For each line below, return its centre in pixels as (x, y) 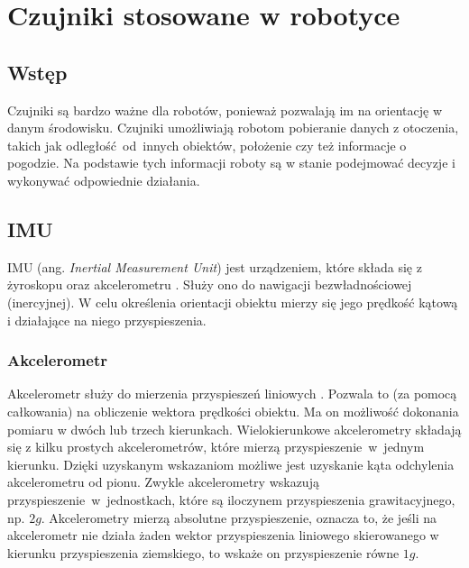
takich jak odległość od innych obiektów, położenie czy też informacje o (207, 145)
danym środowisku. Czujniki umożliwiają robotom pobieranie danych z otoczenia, (233, 128)
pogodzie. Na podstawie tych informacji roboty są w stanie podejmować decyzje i (231, 163)
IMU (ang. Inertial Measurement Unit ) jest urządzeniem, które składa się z (215, 266)
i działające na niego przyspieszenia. (107, 320)
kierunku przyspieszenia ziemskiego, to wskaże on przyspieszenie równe (203, 552)
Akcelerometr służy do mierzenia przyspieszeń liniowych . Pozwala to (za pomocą (232, 394)
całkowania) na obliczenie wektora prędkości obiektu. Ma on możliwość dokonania (233, 411)
